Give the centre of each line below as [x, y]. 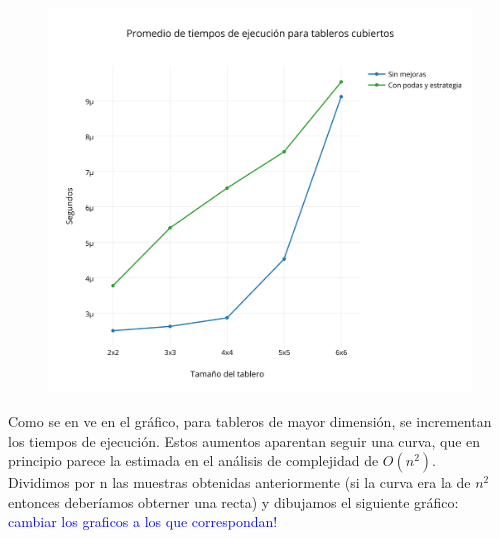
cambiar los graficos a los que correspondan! [143, 521]
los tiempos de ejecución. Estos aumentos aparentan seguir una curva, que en [244, 440]
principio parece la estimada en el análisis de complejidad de [193, 460]
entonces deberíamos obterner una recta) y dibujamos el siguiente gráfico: [233, 501]
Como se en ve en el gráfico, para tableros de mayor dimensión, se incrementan [250, 421]
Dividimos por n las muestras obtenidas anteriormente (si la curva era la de [239, 482]
